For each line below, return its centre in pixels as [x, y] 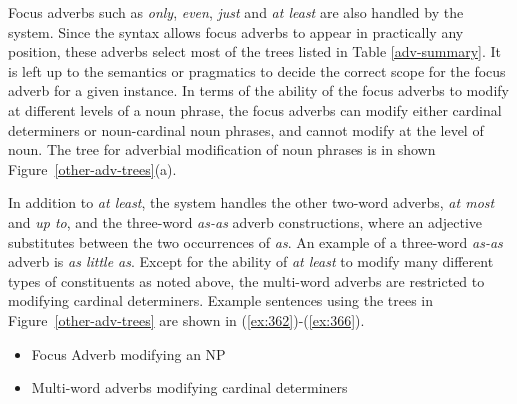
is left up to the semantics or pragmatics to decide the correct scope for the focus [257, 70]
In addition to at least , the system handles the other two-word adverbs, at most [251, 202]
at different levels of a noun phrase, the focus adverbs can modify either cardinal [255, 109]
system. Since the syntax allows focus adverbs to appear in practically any [236, 31]
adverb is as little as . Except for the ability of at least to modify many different [251, 261]
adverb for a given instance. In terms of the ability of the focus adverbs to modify [258, 90]
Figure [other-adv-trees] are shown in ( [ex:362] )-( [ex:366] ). [186, 319]
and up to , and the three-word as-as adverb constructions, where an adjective [245, 221]
